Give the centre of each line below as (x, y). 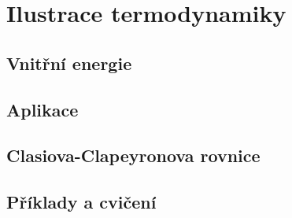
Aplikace (43, 109)
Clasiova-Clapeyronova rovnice (133, 155)
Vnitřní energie (69, 63)
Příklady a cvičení (81, 202)
